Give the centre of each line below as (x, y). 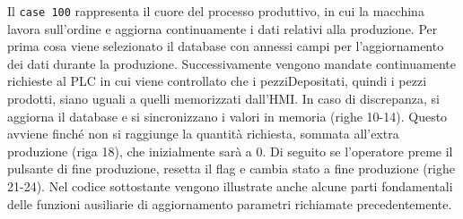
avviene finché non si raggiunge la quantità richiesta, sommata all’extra (203, 134)
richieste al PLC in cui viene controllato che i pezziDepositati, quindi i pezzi (217, 81)
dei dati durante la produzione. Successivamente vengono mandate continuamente (231, 63)
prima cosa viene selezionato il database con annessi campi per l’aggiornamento (226, 46)
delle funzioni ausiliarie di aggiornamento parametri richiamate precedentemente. (230, 203)
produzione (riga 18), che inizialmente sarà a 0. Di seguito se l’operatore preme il (230, 151)
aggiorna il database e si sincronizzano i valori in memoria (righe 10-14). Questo (227, 116)
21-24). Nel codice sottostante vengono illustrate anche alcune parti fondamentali (230, 186)
